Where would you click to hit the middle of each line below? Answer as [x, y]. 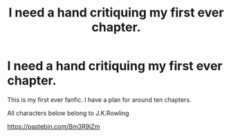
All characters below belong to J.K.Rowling [68, 113]
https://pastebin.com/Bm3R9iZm [54, 126]
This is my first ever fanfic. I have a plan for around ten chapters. [99, 99]
